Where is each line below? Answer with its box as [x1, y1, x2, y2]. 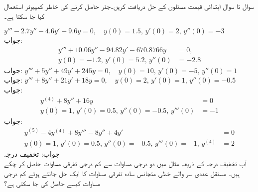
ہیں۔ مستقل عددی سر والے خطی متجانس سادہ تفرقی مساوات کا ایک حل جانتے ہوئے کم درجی [4, 168, 240, 179]
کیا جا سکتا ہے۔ [4, 10, 45, 21]
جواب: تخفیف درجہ [4, 148, 60, 159]
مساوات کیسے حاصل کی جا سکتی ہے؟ [4, 178, 101, 188]
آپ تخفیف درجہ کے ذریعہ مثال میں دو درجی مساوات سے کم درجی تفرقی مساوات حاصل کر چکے [4, 158, 247, 169]
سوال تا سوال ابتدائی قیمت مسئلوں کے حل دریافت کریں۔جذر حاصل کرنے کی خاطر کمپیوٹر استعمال [4, 1, 254, 11]
